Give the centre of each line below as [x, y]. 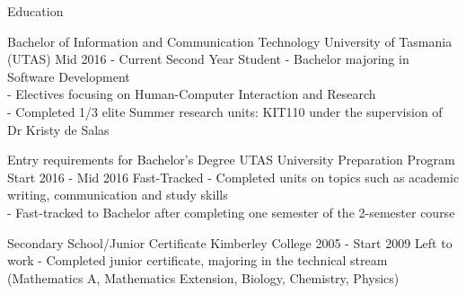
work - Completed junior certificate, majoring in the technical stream [198, 260]
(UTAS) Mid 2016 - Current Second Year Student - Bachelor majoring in [208, 59]
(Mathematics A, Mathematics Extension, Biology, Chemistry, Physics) [203, 277]
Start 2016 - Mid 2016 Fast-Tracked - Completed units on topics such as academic [233, 177]
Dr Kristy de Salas [58, 129]
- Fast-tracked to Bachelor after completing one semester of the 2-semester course [231, 212]
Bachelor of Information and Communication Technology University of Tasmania [230, 41]
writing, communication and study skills [118, 195]
